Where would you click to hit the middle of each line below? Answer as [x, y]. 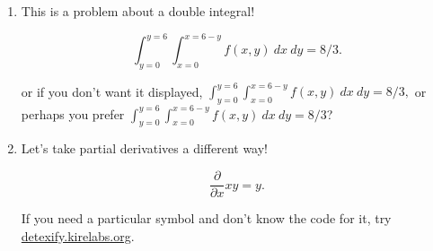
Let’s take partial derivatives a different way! [145, 148]
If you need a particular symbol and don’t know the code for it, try [206, 218]
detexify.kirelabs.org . [78, 235]
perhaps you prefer [73, 113]
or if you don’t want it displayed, [112, 91]
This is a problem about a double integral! [138, 11]
